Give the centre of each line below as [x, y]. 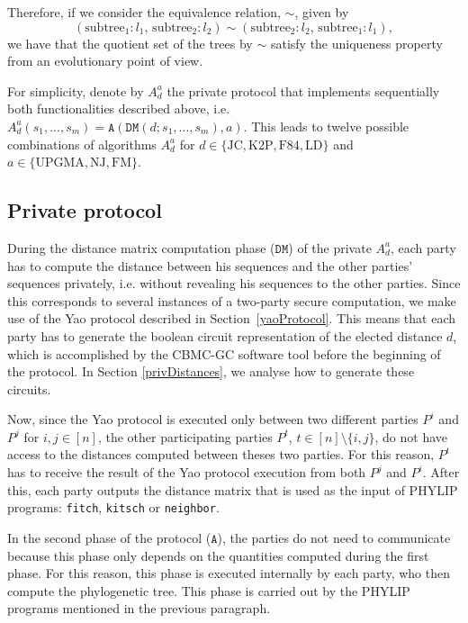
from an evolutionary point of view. [105, 61]
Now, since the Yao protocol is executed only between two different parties [213, 419]
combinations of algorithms [82, 144]
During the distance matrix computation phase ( [141, 247]
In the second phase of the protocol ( [109, 537]
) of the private [330, 247]
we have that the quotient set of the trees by [130, 43]
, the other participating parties [185, 436]
